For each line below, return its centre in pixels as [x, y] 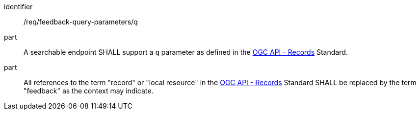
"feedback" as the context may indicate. [89, 91]
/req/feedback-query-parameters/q [81, 22]
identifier [18, 7]
